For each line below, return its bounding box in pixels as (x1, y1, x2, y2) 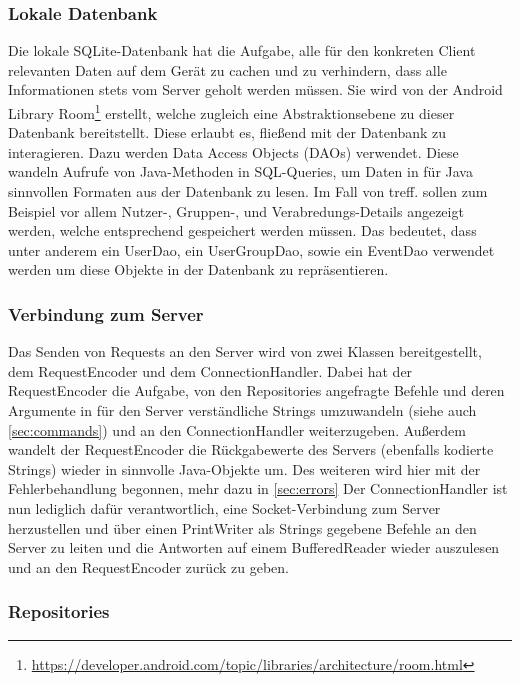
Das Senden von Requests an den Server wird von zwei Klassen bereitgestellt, (8, 341, 482, 362)
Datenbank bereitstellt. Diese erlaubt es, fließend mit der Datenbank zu (8, 122, 447, 143)
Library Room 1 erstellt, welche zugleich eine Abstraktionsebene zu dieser (8, 100, 455, 123)
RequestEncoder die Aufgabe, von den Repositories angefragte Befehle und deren (8, 380, 505, 401)
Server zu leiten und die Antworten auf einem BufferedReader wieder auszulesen (8, 537, 500, 558)
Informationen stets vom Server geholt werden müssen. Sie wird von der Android (8, 79, 503, 100)
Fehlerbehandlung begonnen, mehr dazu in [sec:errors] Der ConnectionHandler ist (8, 478, 508, 499)
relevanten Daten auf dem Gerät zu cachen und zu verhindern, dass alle (8, 59, 447, 80)
